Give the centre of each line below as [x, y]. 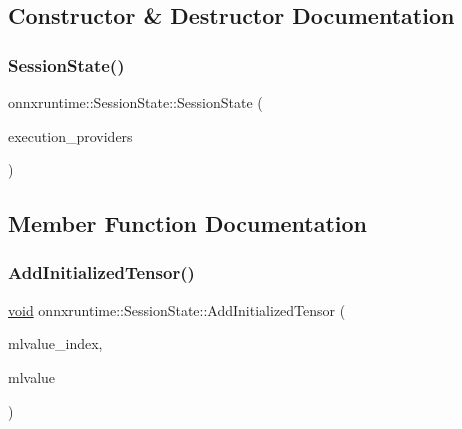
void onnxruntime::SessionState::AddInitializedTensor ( [177, 309]
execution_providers [70, 135]
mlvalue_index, [55, 343]
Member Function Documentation [188, 223]
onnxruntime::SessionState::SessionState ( [135, 102]
